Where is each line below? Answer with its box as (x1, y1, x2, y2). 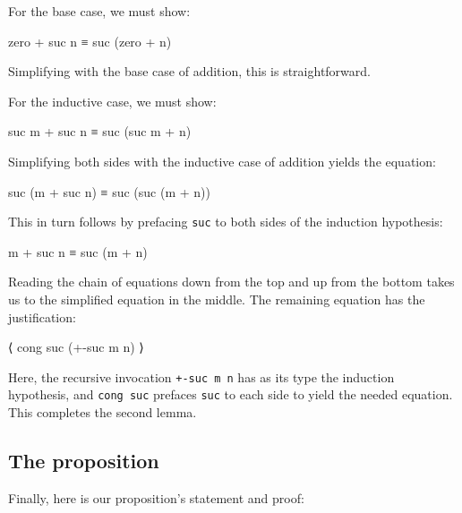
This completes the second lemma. (8, 403, 197, 422)
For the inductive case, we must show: (8, 91, 217, 110)
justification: (8, 307, 76, 326)
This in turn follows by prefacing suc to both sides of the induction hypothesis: (8, 212, 443, 231)
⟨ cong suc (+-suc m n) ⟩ (8, 338, 144, 356)
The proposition (8, 447, 159, 475)
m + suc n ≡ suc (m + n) (8, 242, 148, 261)
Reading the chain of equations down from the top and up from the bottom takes (8, 272, 455, 291)
